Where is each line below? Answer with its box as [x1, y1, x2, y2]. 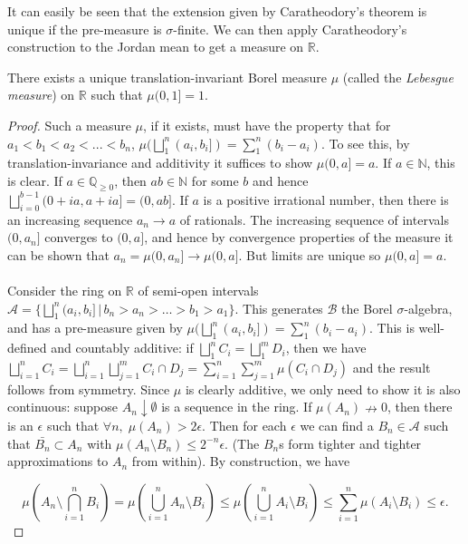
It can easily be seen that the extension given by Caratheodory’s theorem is [7, 2, 427, 20]
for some [191, 170, 239, 189]
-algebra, [404, 298, 453, 317]
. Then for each [202, 416, 287, 435]
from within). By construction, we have [131, 452, 350, 471]
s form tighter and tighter [279, 433, 422, 452]
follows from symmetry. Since [7, 379, 170, 398]
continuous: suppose [7, 397, 118, 416]
